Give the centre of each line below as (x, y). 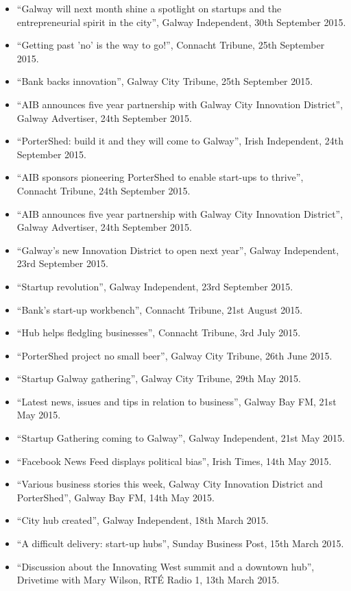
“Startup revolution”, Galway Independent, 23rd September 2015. (155, 286)
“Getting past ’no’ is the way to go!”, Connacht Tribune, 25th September (171, 45)
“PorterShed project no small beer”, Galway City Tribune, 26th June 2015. (174, 355)
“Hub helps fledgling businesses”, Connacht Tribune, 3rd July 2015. (159, 332)
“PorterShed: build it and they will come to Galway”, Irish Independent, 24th (180, 141)
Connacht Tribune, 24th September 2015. (104, 190)
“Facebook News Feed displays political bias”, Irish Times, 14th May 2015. (174, 461)
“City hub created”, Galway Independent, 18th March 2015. (143, 520)
